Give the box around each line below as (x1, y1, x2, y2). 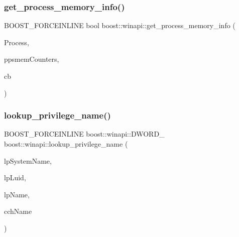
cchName (4, 206, 32, 216)
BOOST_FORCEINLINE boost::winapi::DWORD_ (4, 129, 165, 139)
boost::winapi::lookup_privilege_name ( (4, 139, 128, 149)
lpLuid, (4, 172, 26, 183)
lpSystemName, (4, 155, 52, 166)
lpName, (4, 189, 30, 199)
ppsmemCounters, (4, 54, 59, 64)
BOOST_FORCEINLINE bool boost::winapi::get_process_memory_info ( (4, 20, 235, 31)
